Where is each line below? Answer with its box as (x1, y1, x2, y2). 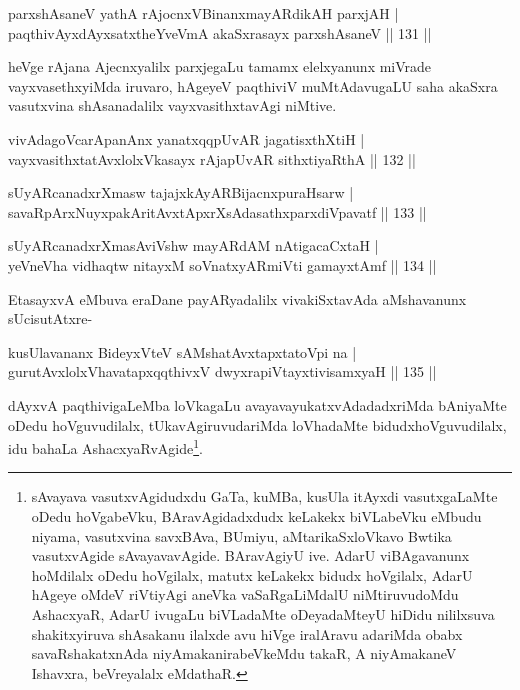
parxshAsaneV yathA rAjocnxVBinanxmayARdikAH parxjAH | (8, 3, 399, 23)
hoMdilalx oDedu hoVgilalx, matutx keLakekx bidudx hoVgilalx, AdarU (31, 564, 473, 585)
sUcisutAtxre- (8, 308, 93, 329)
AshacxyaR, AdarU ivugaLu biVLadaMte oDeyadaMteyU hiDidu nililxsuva (31, 603, 495, 624)
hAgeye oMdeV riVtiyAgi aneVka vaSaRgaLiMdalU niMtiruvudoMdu (31, 584, 459, 605)
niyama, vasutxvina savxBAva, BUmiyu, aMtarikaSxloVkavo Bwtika (31, 525, 452, 546)
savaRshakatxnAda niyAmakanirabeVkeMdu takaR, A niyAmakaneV (31, 643, 457, 664)
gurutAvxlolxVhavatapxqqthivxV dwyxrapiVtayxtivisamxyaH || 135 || (8, 361, 437, 382)
